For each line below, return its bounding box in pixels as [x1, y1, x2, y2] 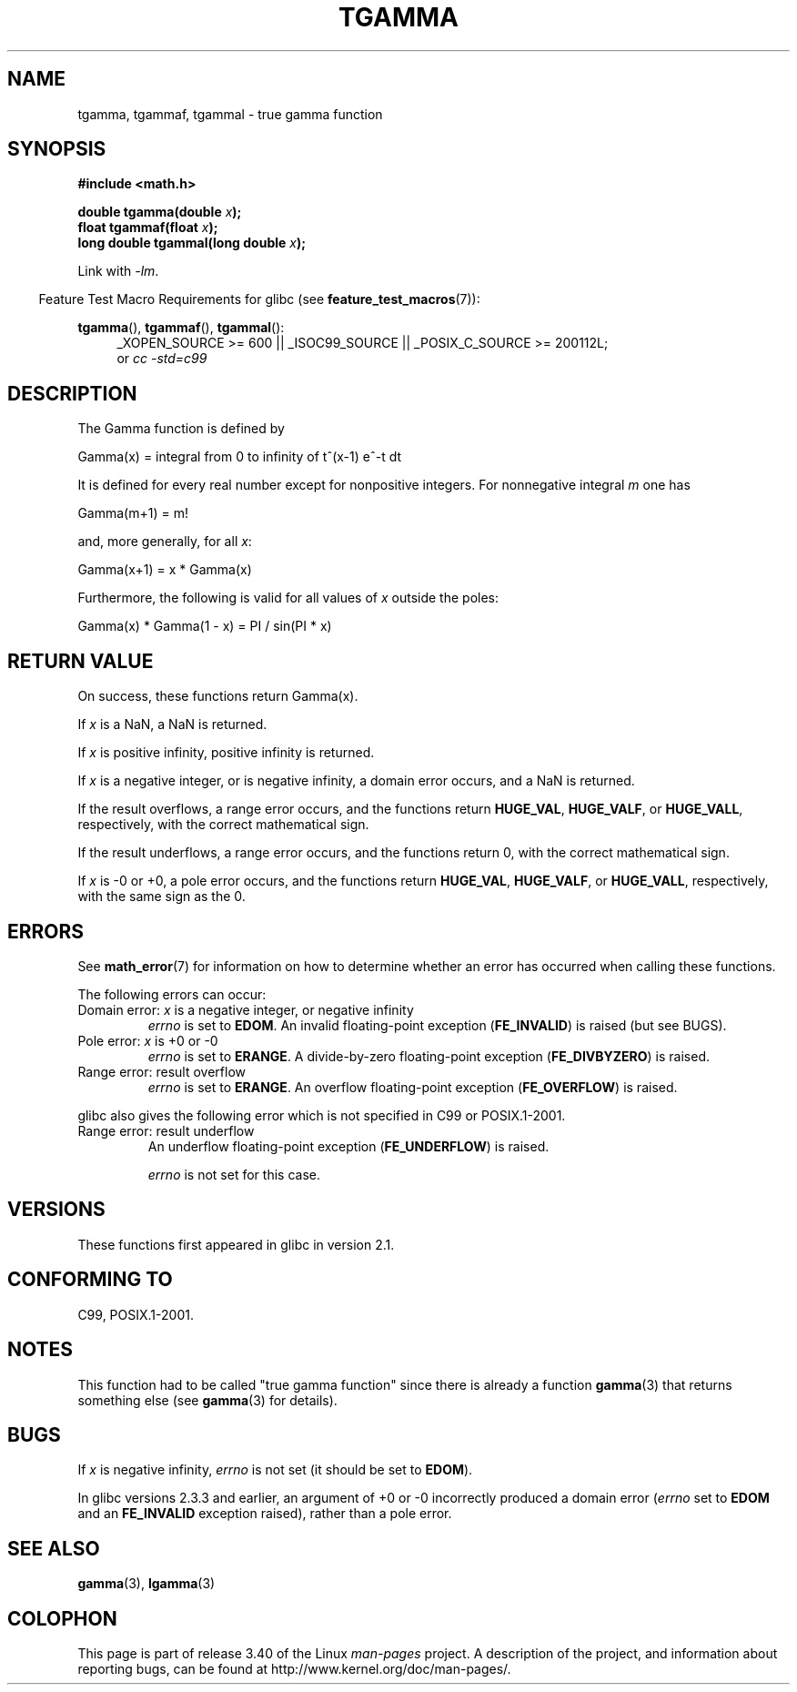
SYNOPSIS [7, 137, 106, 161]
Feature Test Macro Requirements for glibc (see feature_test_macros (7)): [38, 291, 480, 308]
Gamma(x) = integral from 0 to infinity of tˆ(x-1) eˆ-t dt [77, 449, 402, 465]
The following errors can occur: [77, 986, 267, 1002]
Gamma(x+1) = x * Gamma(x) [77, 562, 252, 578]
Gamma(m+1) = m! [77, 505, 188, 522]
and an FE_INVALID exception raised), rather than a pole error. [77, 1505, 452, 1522]
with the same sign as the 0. [77, 888, 246, 905]
